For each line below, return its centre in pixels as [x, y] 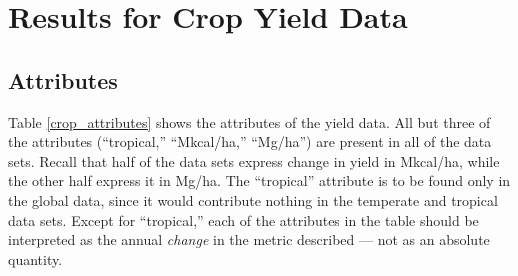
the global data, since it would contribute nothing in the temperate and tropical [253, 199]
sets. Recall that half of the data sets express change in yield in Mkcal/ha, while [254, 160]
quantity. [35, 258]
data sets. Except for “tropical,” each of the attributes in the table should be [243, 219]
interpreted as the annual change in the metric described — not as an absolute [249, 239]
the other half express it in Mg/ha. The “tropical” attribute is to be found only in [259, 180]
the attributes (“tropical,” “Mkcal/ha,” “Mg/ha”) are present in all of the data [250, 141]
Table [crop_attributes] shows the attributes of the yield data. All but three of [249, 121]
